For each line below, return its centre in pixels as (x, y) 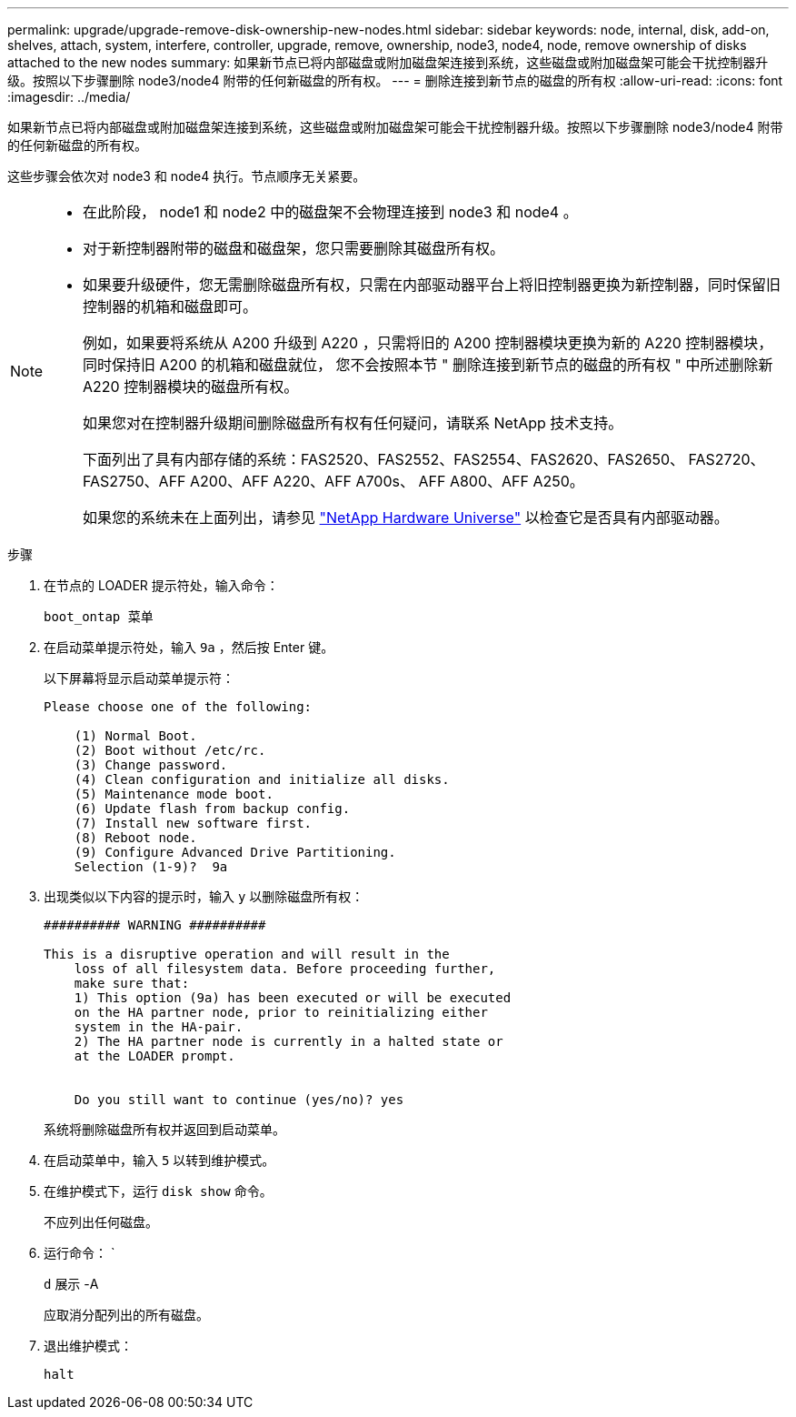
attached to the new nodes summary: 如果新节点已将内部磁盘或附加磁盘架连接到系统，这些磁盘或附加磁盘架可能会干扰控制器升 (388, 62)
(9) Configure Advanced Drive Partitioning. (235, 852)
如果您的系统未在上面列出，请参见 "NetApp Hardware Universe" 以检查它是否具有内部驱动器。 (406, 518)
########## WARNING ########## (155, 925)
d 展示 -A (71, 1284)
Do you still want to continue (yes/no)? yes (239, 1100)
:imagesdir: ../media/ (69, 97)
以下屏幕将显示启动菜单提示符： (139, 678)
